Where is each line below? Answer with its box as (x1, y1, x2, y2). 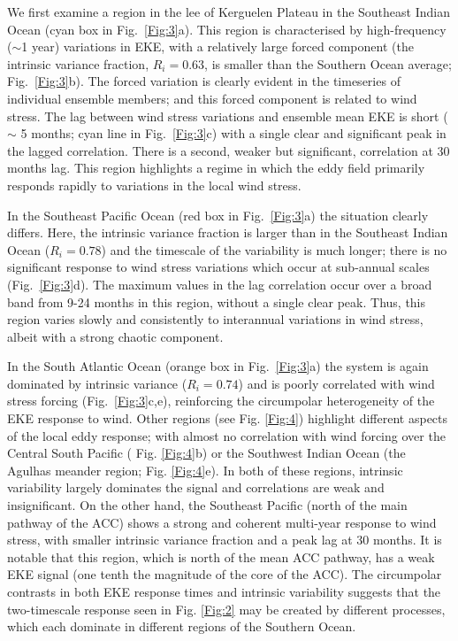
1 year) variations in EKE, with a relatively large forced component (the (21, 37, 414, 56)
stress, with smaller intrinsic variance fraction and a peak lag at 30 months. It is (7, 530, 442, 549)
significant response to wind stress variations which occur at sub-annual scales (7, 258, 430, 276)
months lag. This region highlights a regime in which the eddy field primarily (7, 158, 425, 177)
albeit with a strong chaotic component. (7, 327, 224, 345)
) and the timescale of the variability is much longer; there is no (101, 240, 447, 259)
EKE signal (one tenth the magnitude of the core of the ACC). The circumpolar (7, 565, 442, 583)
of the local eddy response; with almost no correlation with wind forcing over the (7, 426, 446, 444)
